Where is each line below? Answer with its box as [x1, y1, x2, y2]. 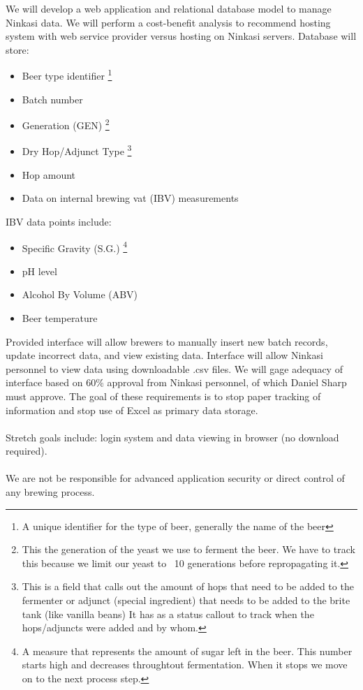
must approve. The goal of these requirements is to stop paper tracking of [6, 388, 321, 403]
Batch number [22, 91, 83, 106]
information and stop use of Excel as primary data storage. [6, 402, 258, 417]
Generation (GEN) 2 [22, 116, 110, 132]
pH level [22, 263, 57, 278]
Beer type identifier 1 [22, 66, 112, 83]
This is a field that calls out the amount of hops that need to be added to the [22, 579, 354, 594]
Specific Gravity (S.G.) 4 [22, 238, 128, 255]
